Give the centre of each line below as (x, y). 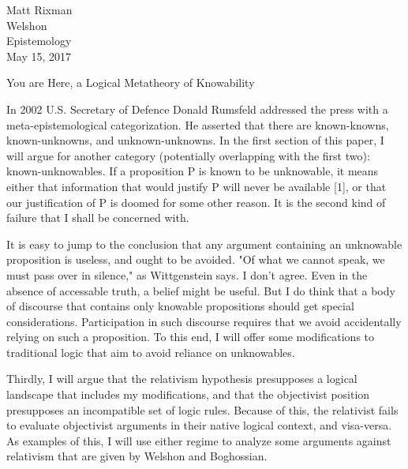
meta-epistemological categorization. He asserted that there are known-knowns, (198, 124)
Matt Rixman (39, 9)
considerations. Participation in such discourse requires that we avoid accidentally (204, 321)
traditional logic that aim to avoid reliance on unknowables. (151, 352)
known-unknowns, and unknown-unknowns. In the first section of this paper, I (195, 140)
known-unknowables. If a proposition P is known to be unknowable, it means (193, 171)
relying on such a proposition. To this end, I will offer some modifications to (191, 337)
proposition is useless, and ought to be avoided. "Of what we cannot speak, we (196, 259)
